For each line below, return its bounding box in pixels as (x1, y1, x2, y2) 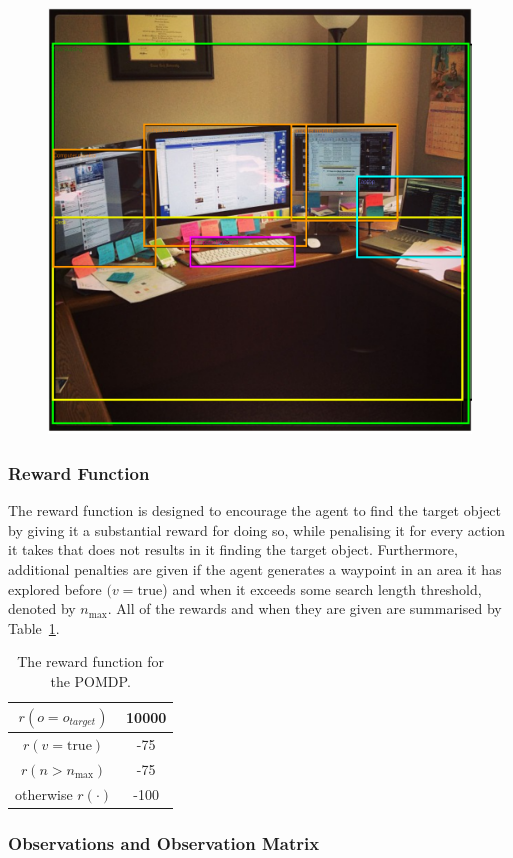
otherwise (15, 783, 73, 804)
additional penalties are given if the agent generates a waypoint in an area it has (8, 559, 502, 580)
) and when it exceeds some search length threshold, (162, 578, 482, 599)
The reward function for (17, 651, 165, 672)
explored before (8, 578, 102, 599)
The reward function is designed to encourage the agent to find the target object (8, 500, 502, 521)
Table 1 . (8, 617, 60, 638)
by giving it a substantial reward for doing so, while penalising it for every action (8, 519, 506, 540)
